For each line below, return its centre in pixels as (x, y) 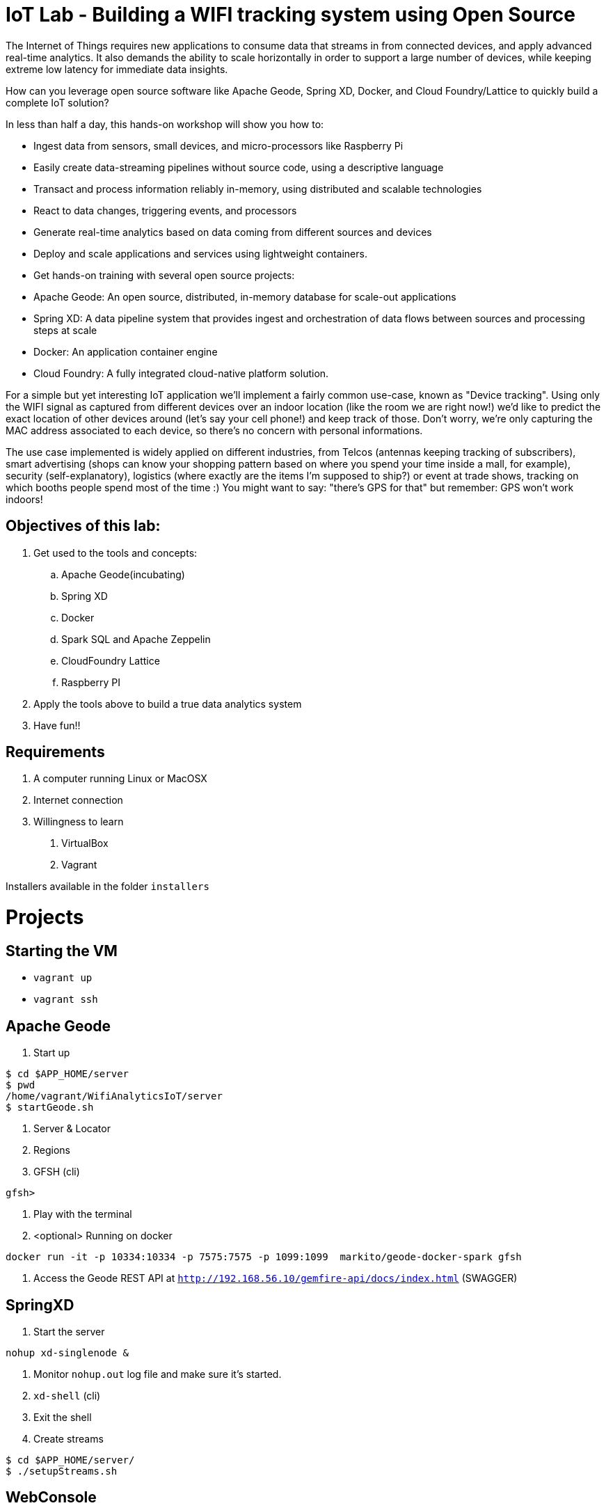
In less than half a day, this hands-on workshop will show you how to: (165, 124)
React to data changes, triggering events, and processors (165, 210)
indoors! (24, 499)
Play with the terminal (83, 1214)
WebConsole (51, 1498)
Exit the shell (63, 1418)
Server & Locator (72, 1129)
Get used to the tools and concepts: (115, 553)
